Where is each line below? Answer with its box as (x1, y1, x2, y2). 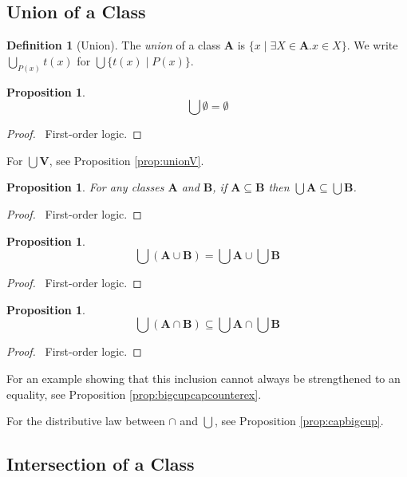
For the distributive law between (6, 412, 165, 429)
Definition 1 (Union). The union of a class (6, 37, 221, 53)
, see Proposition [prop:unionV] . (49, 152, 204, 168)
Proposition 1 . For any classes (6, 179, 164, 195)
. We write (346, 37, 398, 53)
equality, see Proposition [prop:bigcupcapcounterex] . (6, 385, 262, 402)
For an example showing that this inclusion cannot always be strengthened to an (6, 370, 401, 386)
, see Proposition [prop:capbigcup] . (214, 412, 384, 429)
